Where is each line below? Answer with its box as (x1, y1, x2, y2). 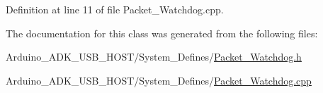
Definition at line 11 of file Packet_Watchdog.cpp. (6, 2, 224, 16)
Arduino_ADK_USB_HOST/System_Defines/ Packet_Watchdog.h (6, 49, 302, 64)
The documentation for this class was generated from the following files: (6, 25, 318, 40)
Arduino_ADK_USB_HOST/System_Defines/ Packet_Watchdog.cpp (6, 73, 312, 87)
